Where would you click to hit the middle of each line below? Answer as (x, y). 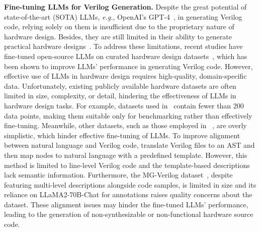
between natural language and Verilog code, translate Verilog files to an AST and (129, 145)
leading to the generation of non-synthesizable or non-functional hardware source (129, 214)
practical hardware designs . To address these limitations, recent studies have (123, 46)
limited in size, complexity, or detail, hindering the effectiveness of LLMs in (120, 96)
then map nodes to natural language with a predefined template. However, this (126, 155)
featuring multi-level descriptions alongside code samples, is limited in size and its (130, 184)
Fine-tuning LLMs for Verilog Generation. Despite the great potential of (125, 7)
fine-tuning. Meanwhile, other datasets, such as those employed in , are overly (125, 125)
